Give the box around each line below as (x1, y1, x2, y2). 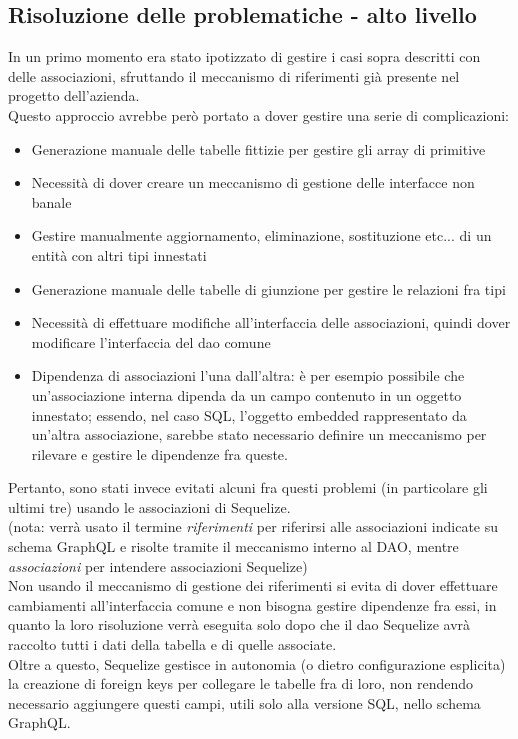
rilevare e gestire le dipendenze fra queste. (31, 443, 288, 464)
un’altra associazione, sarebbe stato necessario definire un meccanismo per (31, 424, 487, 445)
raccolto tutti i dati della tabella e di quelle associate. (8, 634, 337, 655)
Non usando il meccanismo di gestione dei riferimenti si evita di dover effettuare (8, 575, 498, 596)
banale (31, 191, 72, 212)
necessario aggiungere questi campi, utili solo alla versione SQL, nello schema (8, 692, 481, 713)
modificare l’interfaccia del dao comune (31, 331, 271, 352)
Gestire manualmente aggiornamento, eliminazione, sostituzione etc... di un (31, 225, 492, 246)
